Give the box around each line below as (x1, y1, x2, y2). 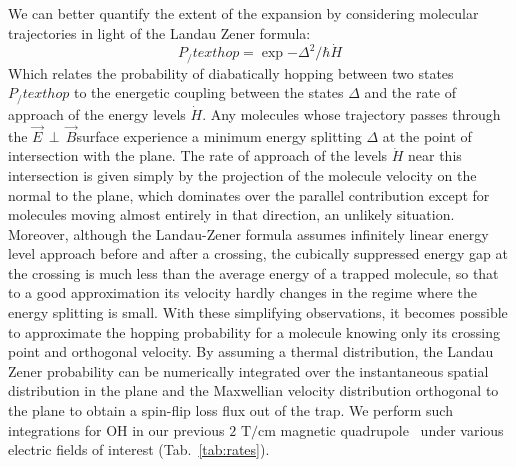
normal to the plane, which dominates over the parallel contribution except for (8, 184, 490, 205)
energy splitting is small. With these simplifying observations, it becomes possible (8, 302, 508, 323)
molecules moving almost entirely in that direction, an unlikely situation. (8, 204, 455, 225)
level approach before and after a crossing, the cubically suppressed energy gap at (8, 243, 508, 264)
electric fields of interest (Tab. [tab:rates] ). (8, 439, 270, 460)
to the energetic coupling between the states (73, 82, 344, 103)
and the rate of (364, 82, 457, 103)
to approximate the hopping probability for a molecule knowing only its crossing (8, 321, 500, 342)
